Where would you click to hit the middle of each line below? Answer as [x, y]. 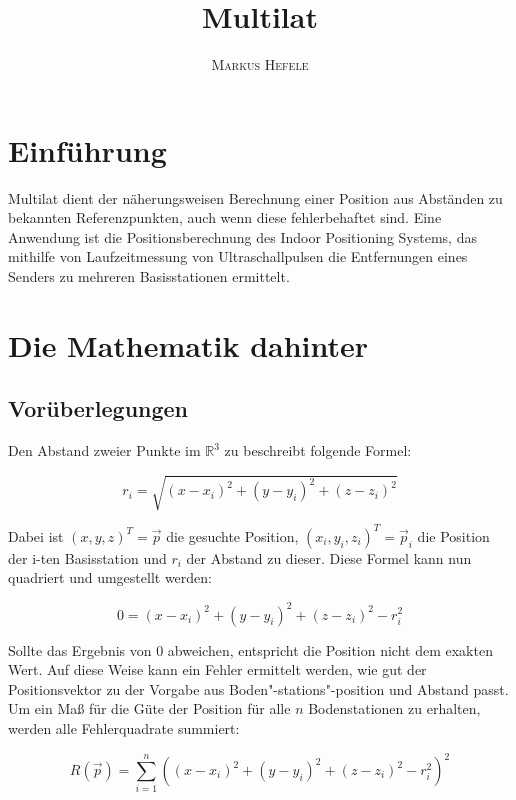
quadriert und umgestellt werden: [110, 577]
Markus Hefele [260, 64]
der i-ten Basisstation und [87, 557]
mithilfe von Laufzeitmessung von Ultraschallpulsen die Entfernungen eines [238, 256]
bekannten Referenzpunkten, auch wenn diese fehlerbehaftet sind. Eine [225, 217]
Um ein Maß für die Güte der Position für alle [149, 708]
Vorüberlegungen [98, 408]
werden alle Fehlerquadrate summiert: [124, 727]
